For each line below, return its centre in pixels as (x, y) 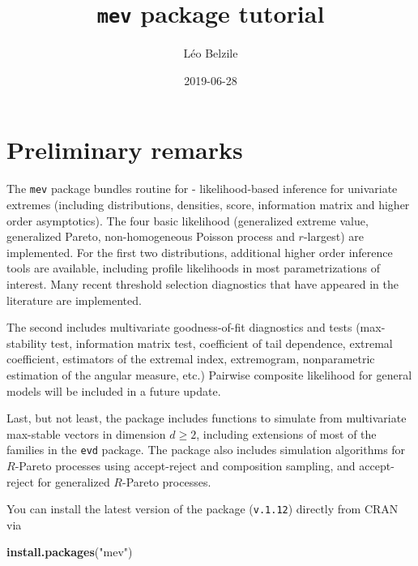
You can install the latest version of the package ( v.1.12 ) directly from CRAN (203, 509)
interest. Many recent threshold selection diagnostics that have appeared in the (203, 284)
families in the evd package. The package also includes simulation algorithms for (206, 450)
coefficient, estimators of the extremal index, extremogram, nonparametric (191, 359)
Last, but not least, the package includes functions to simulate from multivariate (207, 418)
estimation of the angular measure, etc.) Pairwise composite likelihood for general (209, 374)
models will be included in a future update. (114, 390)
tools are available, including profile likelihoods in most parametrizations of (193, 268)
